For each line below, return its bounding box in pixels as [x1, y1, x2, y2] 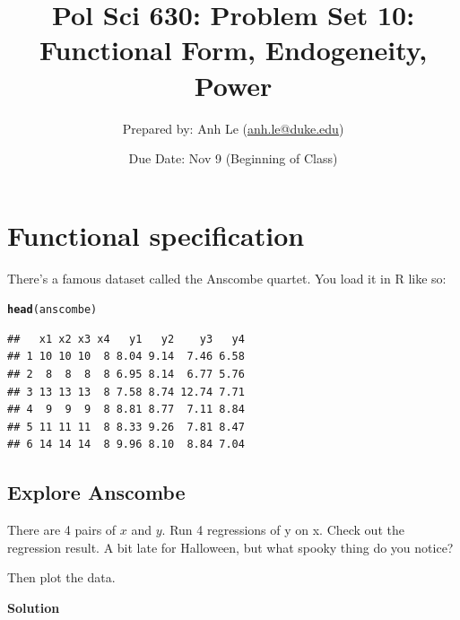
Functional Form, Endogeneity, [39, 31, 428, 68]
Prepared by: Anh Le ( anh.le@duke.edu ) [122, 118, 344, 137]
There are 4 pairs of [7, 520, 117, 539]
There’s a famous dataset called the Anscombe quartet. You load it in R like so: [7, 268, 447, 287]
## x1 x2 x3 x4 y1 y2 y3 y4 [7, 332, 245, 345]
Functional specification [7, 216, 305, 253]
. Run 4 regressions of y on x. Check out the [161, 520, 404, 539]
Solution [7, 598, 60, 617]
